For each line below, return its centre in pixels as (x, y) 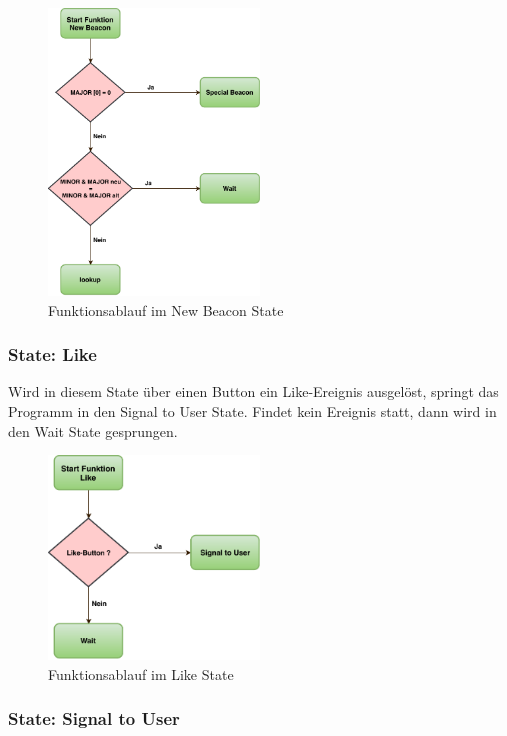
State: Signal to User (94, 718)
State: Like (52, 354)
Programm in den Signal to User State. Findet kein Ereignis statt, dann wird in (252, 411)
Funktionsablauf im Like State (141, 673)
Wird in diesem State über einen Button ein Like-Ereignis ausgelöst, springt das (253, 391)
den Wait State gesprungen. (93, 430)
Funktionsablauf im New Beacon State (166, 309)
